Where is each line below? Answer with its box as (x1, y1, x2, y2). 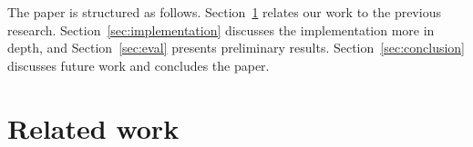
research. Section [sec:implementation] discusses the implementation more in (7, 20, 435, 39)
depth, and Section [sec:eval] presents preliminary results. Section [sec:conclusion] (7, 38, 466, 57)
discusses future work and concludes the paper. (7, 55, 270, 74)
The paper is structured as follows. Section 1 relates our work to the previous (7, 3, 441, 21)
